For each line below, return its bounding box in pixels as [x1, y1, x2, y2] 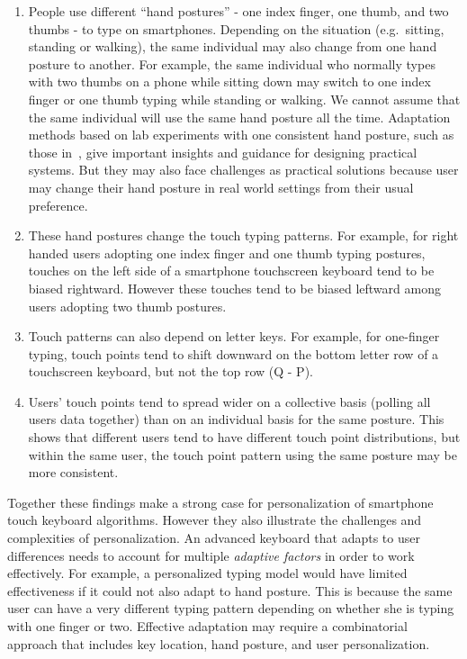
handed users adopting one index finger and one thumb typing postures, [28, 243, 426, 262]
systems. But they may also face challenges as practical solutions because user [28, 160, 459, 179]
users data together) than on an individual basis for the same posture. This [28, 410, 445, 429]
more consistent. [28, 463, 119, 482]
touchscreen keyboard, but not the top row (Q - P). [28, 362, 313, 381]
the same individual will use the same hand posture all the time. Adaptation [28, 107, 451, 126]
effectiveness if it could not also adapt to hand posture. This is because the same [7, 581, 453, 600]
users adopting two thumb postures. [28, 296, 227, 315]
